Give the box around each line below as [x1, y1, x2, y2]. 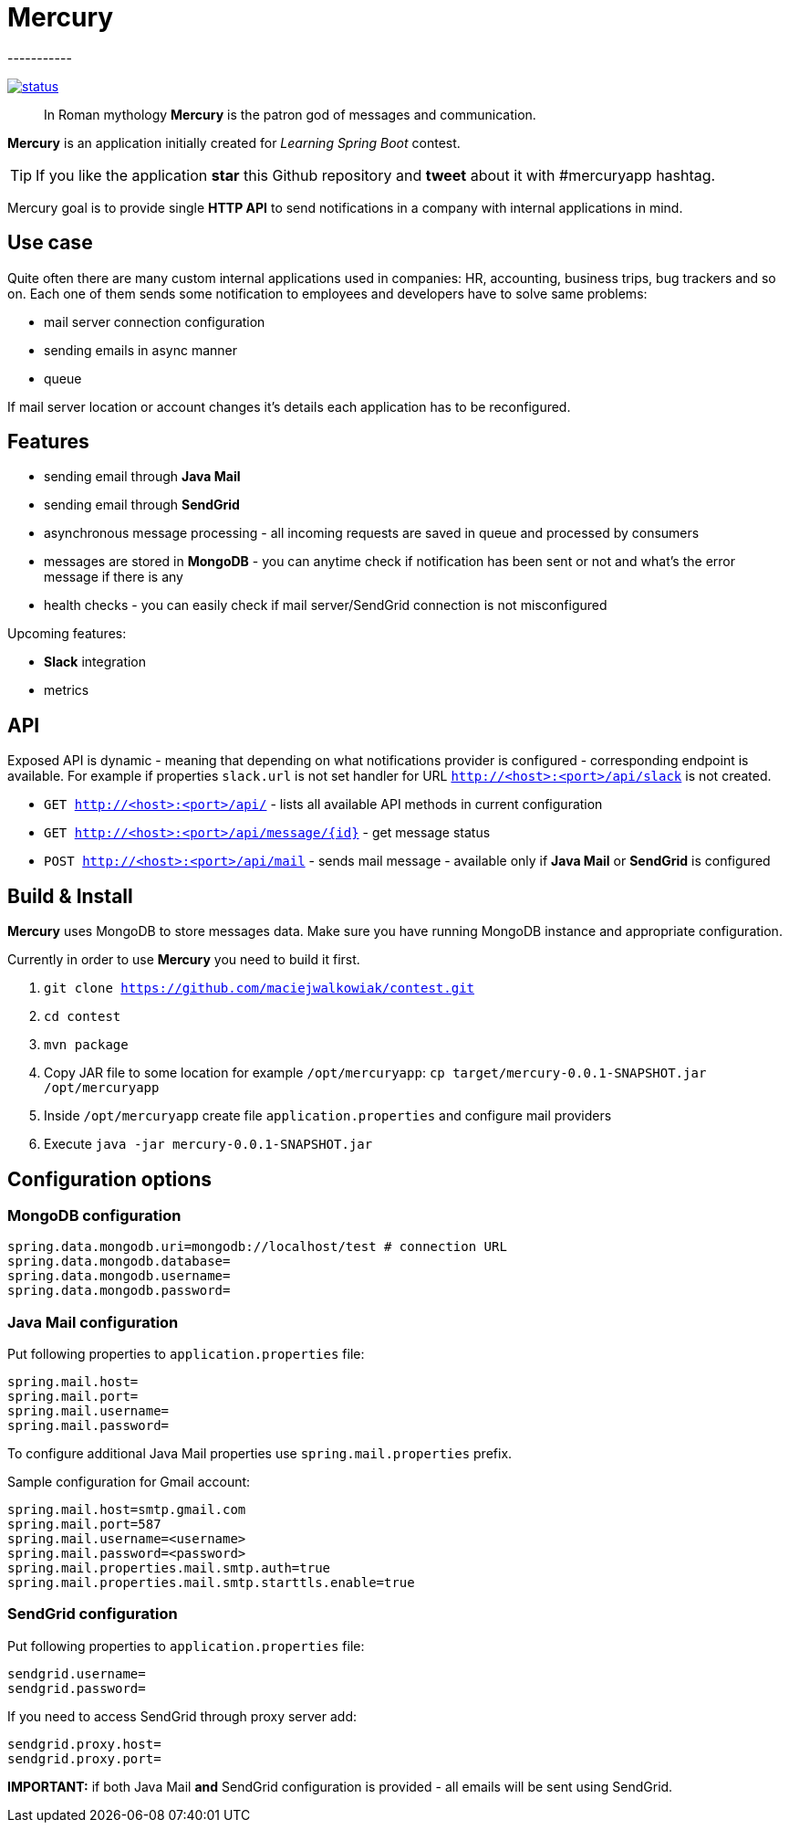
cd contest [44, 1009, 121, 1025]
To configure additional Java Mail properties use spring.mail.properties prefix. [7, 1446, 513, 1462]
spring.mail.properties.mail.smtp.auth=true [7, 1561, 331, 1576]
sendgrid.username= [7, 1666, 146, 1681]
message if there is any [44, 569, 183, 585]
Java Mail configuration [7, 1312, 179, 1331]
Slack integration [44, 654, 147, 670]
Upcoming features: [7, 626, 127, 642]
